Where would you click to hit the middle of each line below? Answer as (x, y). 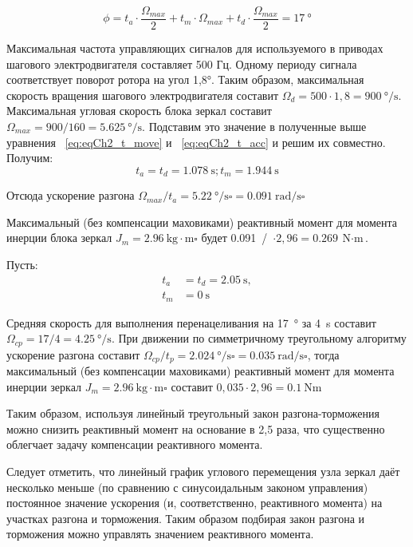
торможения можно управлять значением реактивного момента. (160, 534)
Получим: (30, 158)
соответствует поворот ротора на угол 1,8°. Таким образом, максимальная (185, 79)
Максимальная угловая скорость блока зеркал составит (139, 111)
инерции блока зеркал (59, 238)
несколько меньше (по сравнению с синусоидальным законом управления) (187, 487)
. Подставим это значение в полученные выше (254, 127)
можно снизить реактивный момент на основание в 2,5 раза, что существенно (196, 428)
